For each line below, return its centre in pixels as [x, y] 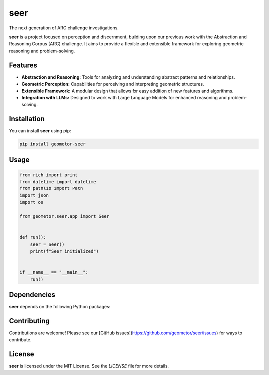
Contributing [29, 321]
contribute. [20, 340]
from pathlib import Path [51, 188]
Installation [27, 119]
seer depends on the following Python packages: [60, 307]
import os [32, 202]
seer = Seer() [47, 244]
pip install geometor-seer [53, 144]
